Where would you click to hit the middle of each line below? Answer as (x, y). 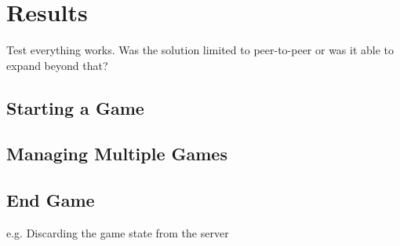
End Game (51, 200)
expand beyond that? (57, 65)
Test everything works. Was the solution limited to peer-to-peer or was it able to (200, 50)
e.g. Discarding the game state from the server (118, 233)
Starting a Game (75, 107)
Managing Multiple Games (117, 154)
